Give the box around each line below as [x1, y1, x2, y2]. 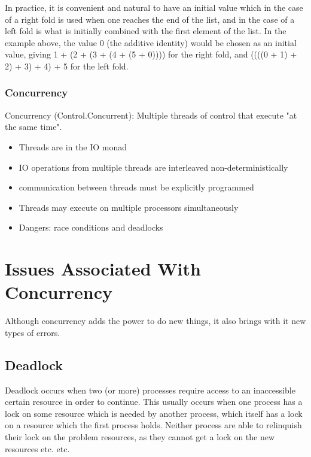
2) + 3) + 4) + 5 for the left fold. [5, 59, 129, 72]
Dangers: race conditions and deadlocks [19, 221, 163, 234]
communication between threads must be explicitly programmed [19, 181, 254, 193]
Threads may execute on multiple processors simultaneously [19, 201, 239, 213]
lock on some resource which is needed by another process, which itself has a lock [5, 407, 303, 419]
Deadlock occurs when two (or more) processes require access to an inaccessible [5, 383, 295, 396]
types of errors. [5, 326, 60, 338]
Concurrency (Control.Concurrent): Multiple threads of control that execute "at [5, 108, 297, 121]
